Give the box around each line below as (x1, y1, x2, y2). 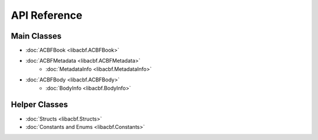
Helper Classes (11, 100, 68, 110)
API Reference (11, 9, 82, 22)
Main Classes (11, 31, 62, 41)
